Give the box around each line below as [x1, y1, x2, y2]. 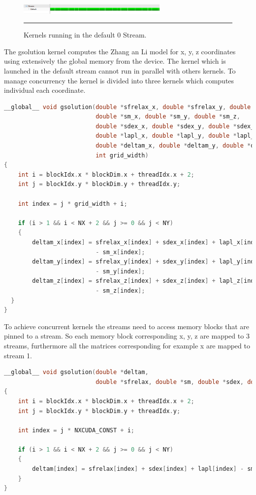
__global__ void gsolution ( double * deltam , [4, 369, 149, 376]
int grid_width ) [96, 152, 149, 159]
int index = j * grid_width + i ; [18, 200, 128, 207]
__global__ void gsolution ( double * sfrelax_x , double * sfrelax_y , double [4, 103, 251, 111]
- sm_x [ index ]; [96, 248, 145, 256]
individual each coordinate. [4, 85, 86, 95]
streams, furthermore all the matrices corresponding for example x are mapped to [4, 340, 250, 350]
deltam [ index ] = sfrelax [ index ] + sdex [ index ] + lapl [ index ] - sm [32, 465, 255, 473]
